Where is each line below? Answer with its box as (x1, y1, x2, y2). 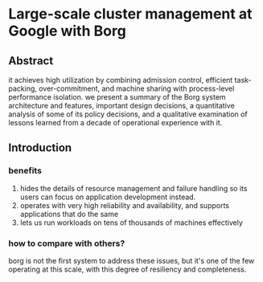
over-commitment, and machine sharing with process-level (39, 84, 235, 93)
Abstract (8, 54, 54, 67)
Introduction (8, 141, 72, 155)
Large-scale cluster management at (8, 5, 253, 23)
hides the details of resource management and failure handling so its (19, 183, 248, 193)
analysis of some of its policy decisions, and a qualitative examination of (8, 109, 248, 119)
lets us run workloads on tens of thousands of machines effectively (19, 218, 244, 227)
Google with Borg (8, 22, 126, 40)
